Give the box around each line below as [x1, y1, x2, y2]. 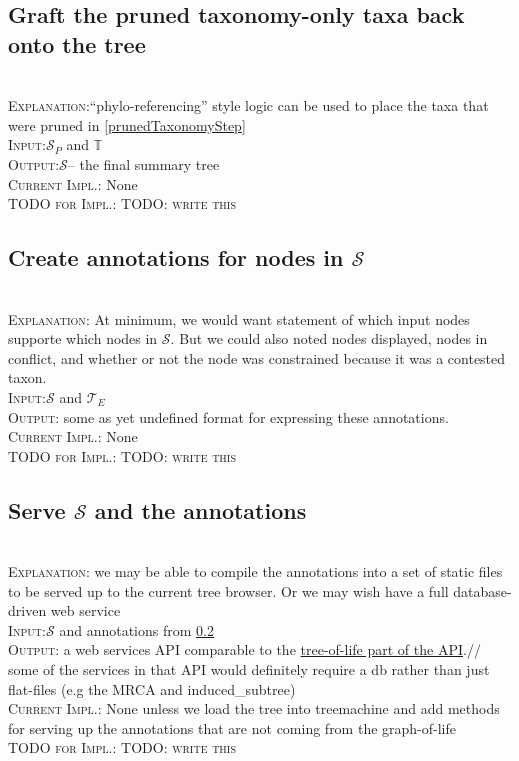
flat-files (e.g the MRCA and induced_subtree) [8, 678, 296, 699]
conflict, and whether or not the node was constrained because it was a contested [8, 347, 506, 368]
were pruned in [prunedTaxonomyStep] [8, 114, 246, 135]
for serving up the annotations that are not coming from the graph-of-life [8, 717, 456, 738]
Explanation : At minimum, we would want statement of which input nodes [8, 308, 470, 329]
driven [8, 600, 47, 621]
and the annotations [94, 494, 307, 525]
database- [453, 580, 512, 601]
